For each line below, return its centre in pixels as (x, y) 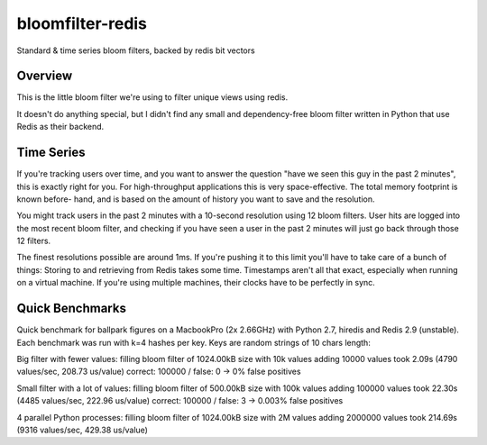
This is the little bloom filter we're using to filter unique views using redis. (152, 97)
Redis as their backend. (60, 127)
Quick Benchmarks (71, 309)
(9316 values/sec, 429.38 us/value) (83, 430)
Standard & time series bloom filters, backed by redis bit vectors (136, 50)
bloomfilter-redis (82, 23)
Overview (45, 76)
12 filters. (34, 241)
